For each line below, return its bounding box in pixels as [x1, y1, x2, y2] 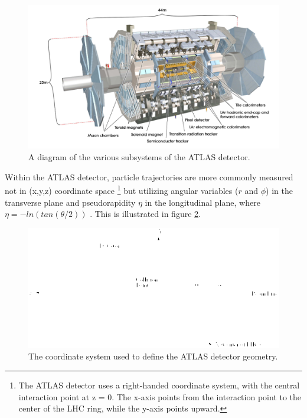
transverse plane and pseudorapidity [5, 196, 136, 208]
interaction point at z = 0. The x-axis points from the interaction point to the [18, 390, 302, 403]
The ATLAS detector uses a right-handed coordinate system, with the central [18, 379, 300, 391]
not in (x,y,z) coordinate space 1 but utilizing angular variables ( [5, 183, 239, 196]
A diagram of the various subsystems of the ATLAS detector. [28, 151, 250, 163]
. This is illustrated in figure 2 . [90, 208, 201, 220]
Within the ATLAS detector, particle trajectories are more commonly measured [5, 170, 293, 183]
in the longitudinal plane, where [145, 196, 260, 208]
